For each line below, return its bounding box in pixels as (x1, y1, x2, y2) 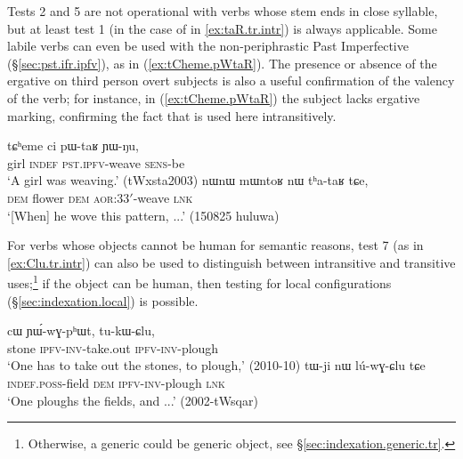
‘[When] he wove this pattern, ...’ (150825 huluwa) (7, 205, 280, 224)
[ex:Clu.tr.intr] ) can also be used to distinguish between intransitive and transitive (7, 253, 456, 271)
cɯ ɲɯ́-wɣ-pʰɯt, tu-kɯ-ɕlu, (7, 321, 155, 340)
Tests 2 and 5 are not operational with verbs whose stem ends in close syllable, (7, 2, 438, 20)
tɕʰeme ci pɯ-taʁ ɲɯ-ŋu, (7, 136, 139, 155)
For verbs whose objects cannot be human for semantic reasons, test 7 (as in (7, 236, 424, 254)
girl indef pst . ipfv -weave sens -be (7, 153, 185, 172)
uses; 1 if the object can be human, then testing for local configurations (7, 271, 392, 292)
